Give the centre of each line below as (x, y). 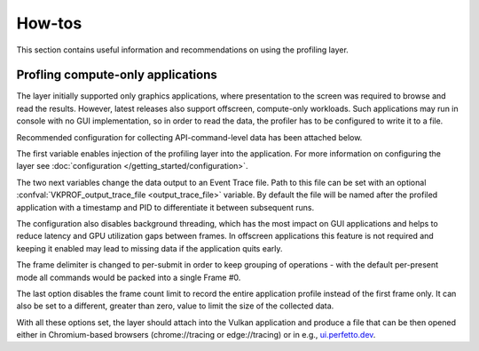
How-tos (49, 23)
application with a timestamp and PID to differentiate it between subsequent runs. (165, 207)
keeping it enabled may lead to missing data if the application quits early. (149, 248)
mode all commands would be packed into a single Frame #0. (129, 277)
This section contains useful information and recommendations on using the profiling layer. (183, 50)
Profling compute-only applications (117, 75)
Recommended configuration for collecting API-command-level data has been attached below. (189, 137)
